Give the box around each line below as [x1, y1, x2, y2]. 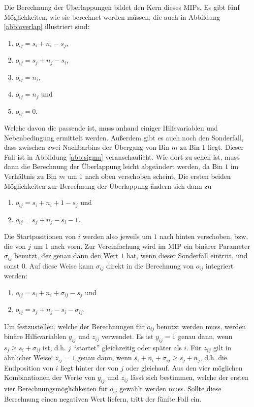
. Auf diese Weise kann [25, 260, 94, 271]
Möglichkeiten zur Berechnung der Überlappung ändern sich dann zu [4, 180, 212, 191]
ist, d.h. [42, 342, 66, 352]
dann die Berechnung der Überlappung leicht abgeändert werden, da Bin [4, 161, 223, 171]
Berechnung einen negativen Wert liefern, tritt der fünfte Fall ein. [4, 393, 202, 404]
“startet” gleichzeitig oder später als [73, 342, 182, 352]
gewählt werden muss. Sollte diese [119, 383, 222, 394]
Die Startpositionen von [4, 231, 76, 241]
